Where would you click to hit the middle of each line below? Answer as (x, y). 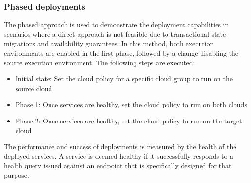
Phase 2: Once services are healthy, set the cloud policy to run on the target (129, 120)
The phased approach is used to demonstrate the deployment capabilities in (117, 24)
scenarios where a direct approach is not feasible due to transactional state (115, 34)
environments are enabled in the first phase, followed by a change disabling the (121, 53)
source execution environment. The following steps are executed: (100, 62)
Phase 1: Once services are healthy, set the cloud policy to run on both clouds (131, 104)
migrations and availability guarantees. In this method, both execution (109, 43)
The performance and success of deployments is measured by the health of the (120, 146)
